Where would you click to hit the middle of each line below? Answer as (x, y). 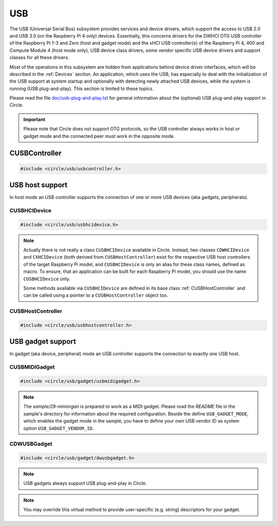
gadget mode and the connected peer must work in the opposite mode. (99, 136)
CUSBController (36, 153)
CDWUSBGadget (31, 444)
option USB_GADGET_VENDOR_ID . (59, 428)
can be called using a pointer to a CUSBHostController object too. (96, 295)
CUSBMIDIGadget (32, 367)
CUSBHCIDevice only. (47, 279)
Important (34, 119)
